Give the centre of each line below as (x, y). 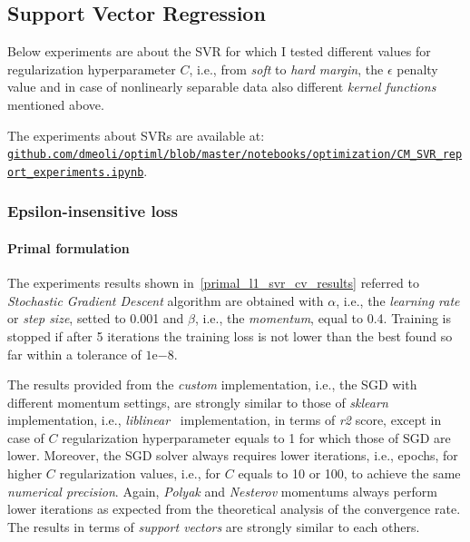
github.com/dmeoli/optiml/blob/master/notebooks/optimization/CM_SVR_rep (235, 155)
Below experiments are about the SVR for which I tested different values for (219, 51)
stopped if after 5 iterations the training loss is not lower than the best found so (230, 335)
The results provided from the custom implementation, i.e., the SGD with (212, 384)
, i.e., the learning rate (398, 300)
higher (25, 473)
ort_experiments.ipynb (76, 172)
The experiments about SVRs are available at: (136, 135)
